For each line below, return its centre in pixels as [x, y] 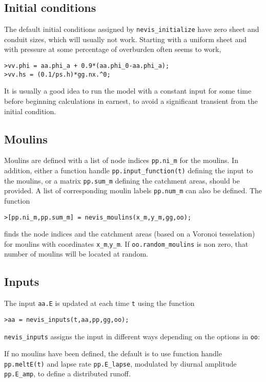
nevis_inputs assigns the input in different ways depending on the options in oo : [132, 336]
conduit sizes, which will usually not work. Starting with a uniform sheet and [125, 39]
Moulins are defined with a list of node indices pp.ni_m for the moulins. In [121, 160]
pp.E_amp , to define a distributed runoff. [67, 374]
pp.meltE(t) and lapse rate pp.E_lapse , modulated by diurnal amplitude [120, 363]
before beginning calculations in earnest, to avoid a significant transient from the [131, 101]
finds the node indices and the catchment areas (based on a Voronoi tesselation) [130, 234]
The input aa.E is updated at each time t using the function [99, 303]
